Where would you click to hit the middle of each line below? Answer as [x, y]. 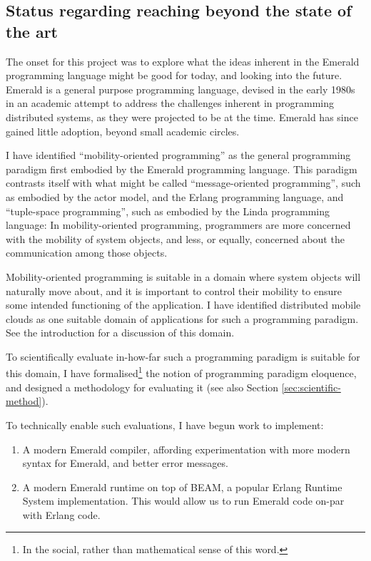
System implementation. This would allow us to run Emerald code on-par [183, 501]
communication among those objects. [87, 253]
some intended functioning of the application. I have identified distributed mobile [183, 305]
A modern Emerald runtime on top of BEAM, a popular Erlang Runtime [182, 487]
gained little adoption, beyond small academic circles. [123, 131]
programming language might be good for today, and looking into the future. [174, 75]
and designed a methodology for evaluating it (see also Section [142, 387]
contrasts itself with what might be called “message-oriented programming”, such [183, 183]
